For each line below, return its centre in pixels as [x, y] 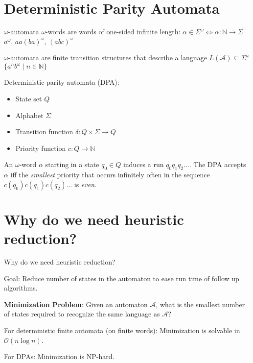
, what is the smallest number [200, 304]
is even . [85, 184]
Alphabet [29, 115]
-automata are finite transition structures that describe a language [107, 58]
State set [29, 98]
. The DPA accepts [218, 164]
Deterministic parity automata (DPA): [62, 82]
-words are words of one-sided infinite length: [113, 32]
